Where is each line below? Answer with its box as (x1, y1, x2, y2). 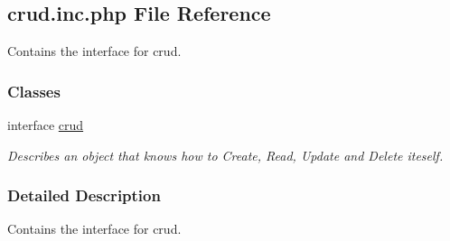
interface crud (7, 116, 84, 134)
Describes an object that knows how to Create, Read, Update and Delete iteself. (7, 145, 444, 164)
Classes (7, 79, 61, 102)
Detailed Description (7, 184, 161, 207)
